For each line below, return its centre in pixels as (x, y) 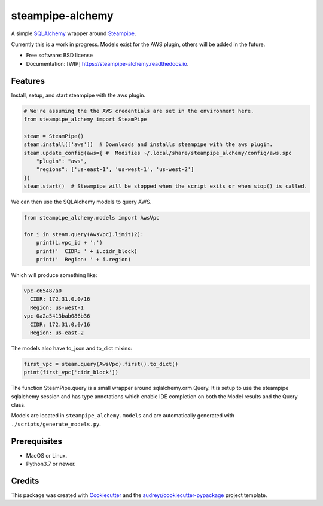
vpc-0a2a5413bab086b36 (57, 316)
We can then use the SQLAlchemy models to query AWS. (81, 202)
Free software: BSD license (59, 55)
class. (19, 405)
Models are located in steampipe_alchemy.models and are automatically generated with (123, 416)
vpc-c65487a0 (43, 291)
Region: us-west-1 (57, 307)
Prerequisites (36, 441)
